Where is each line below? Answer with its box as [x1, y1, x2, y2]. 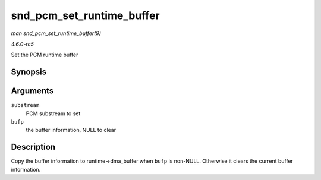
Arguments [11, 86, 54, 96]
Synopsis [11, 67, 47, 77]
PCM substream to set [26, 110, 81, 117]
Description [11, 142, 56, 152]
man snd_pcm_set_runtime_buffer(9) [11, 30, 101, 37]
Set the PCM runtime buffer [11, 51, 78, 59]
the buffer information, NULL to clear [26, 127, 116, 134]
